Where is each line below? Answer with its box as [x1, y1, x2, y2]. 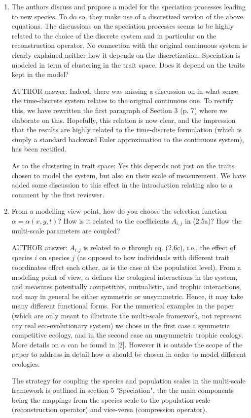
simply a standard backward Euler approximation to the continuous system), [11, 134, 244, 144]
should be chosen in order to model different [112, 349, 246, 359]
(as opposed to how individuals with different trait [77, 252, 229, 263]
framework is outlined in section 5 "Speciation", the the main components [11, 385, 234, 395]
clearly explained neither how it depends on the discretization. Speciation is [11, 49, 241, 60]
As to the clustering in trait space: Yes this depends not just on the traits [11, 160, 235, 170]
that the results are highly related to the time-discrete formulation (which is [11, 124, 242, 135]
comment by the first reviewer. [11, 189, 105, 199]
